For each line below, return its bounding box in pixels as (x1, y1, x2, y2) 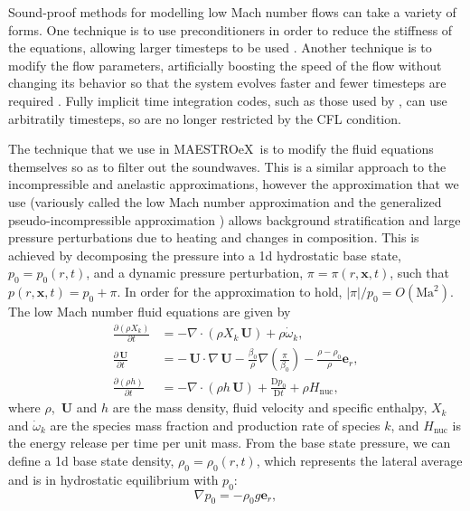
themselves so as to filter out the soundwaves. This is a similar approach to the (8, 156, 446, 175)
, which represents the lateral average (256, 450, 463, 469)
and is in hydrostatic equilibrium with (8, 469, 219, 488)
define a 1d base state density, (8, 450, 174, 469)
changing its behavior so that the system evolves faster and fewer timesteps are (8, 73, 446, 92)
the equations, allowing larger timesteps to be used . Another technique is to (8, 38, 432, 57)
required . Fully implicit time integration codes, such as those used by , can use (8, 90, 447, 109)
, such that (390, 263, 450, 282)
